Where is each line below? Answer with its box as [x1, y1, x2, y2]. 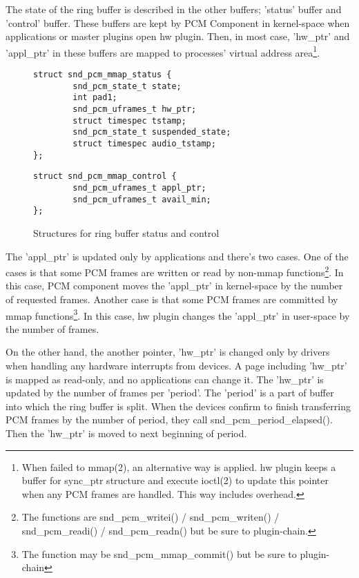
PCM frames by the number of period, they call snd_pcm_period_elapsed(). [6, 412, 333, 427]
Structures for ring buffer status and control [33, 225, 220, 240]
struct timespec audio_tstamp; [72, 138, 216, 148]
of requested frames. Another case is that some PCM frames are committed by [6, 291, 338, 306]
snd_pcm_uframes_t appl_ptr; [72, 182, 206, 193]
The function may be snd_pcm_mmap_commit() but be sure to [21, 546, 297, 561]
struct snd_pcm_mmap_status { [33, 70, 172, 80]
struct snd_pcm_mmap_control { [33, 171, 177, 182]
